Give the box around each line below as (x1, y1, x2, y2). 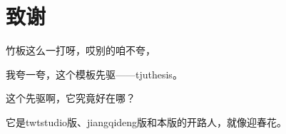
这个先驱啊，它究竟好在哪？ (6, 91, 136, 105)
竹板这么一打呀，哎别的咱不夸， (6, 43, 155, 58)
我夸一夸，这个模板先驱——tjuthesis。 (6, 66, 183, 81)
